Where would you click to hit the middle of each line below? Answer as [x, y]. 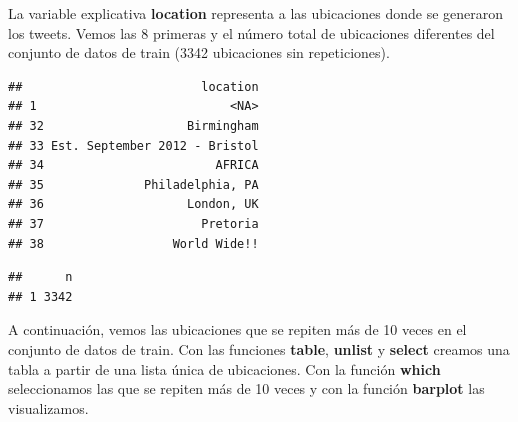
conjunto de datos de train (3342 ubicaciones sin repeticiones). [199, 52]
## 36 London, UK [133, 204]
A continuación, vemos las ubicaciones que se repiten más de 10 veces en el [237, 329]
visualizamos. [48, 407]
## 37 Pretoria [133, 223]
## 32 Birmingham [133, 125]
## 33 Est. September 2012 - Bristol [133, 145]
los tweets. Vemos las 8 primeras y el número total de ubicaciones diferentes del [251, 32]
